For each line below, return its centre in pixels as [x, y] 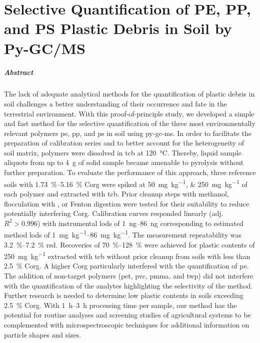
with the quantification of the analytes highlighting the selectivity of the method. [128, 285]
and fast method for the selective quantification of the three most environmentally [130, 123]
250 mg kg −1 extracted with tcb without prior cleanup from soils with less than [127, 255]
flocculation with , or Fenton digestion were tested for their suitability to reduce [126, 203]
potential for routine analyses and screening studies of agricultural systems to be [127, 315]
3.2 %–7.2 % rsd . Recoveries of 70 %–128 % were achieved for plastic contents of [129, 244]
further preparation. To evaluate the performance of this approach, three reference [130, 172]
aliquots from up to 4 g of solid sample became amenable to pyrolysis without [124, 162]
